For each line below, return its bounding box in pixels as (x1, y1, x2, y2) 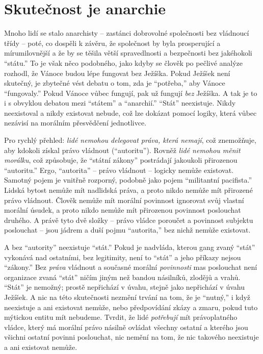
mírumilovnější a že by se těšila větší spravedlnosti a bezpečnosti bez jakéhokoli (4, 47, 252, 58)
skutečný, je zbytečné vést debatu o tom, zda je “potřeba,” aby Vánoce (4, 78, 225, 88)
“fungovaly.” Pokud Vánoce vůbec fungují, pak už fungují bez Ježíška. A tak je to (4, 87, 257, 98)
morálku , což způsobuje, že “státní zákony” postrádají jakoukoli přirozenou (4, 155, 238, 165)
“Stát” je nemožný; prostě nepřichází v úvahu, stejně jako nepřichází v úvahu (4, 282, 245, 292)
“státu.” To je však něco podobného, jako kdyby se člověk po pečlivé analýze (4, 57, 243, 68)
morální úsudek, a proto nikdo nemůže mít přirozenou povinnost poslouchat (4, 205, 241, 215)
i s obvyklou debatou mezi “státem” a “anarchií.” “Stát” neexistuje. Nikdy (4, 97, 236, 108)
